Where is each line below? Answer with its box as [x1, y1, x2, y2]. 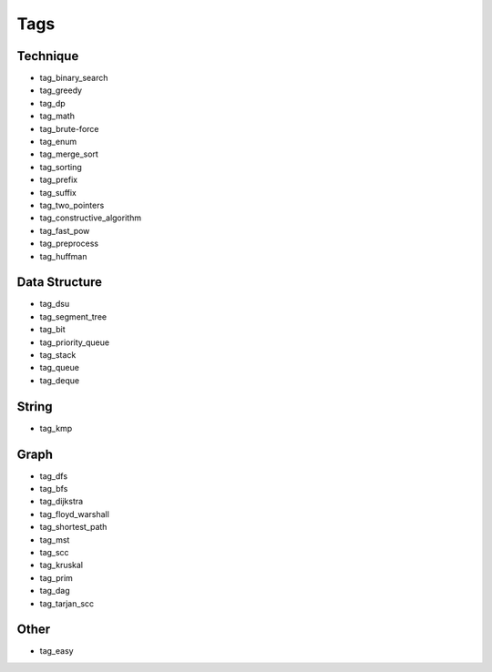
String [16, 399, 54, 414]
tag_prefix [39, 174, 77, 186]
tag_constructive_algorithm [39, 212, 141, 223]
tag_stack [39, 350, 77, 360]
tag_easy [39, 646, 74, 657]
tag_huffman [39, 250, 87, 261]
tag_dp [39, 97, 66, 108]
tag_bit [39, 324, 66, 335]
